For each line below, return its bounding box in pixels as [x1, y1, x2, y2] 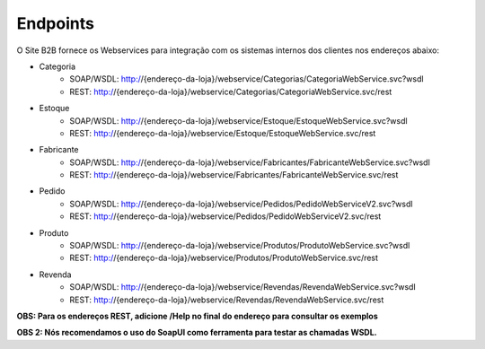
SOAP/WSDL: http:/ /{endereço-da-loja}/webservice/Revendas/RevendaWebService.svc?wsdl [69, 282, 417, 292]
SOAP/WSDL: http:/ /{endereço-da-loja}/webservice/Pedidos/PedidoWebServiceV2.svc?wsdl [69, 198, 413, 209]
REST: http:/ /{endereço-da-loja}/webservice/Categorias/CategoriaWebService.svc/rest [69, 86, 392, 97]
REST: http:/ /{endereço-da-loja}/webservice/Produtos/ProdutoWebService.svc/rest [69, 252, 379, 264]
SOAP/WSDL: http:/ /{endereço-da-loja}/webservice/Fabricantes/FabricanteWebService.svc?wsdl [69, 157, 430, 168]
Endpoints [16, 13, 94, 33]
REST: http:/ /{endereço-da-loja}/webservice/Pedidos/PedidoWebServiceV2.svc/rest [69, 211, 382, 222]
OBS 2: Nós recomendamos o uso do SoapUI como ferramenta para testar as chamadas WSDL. [16, 327, 377, 338]
